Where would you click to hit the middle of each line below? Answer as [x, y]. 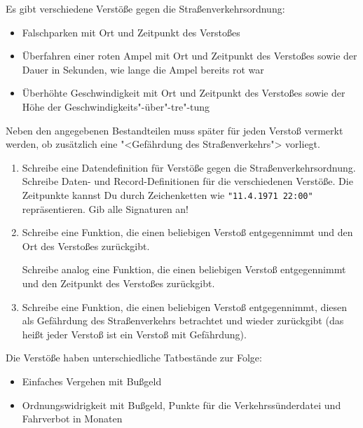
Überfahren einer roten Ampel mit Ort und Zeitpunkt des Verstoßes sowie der [190, 56]
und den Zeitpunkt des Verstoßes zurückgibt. [118, 283]
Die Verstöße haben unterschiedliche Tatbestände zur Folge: [134, 358]
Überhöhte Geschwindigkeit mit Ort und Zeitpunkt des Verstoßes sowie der [184, 93]
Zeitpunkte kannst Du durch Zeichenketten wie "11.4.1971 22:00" [167, 194]
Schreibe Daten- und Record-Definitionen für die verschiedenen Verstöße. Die [187, 181]
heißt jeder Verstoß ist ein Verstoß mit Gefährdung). [134, 334]
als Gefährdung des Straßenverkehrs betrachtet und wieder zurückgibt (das [183, 320]
